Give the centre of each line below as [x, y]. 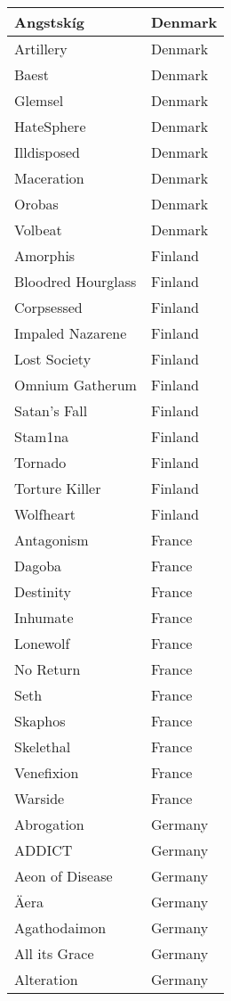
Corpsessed [48, 307]
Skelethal [43, 747]
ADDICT [44, 850]
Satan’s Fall [51, 410]
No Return [48, 669]
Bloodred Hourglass [76, 281]
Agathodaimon [60, 927]
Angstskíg [50, 22]
